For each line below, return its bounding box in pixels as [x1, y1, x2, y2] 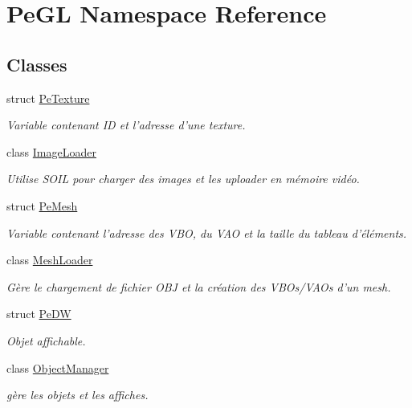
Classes [6, 51, 67, 76]
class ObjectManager [6, 359, 109, 376]
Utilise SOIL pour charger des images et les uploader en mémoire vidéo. [6, 170, 360, 187]
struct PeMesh [6, 197, 78, 214]
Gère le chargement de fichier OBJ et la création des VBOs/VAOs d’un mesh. [6, 278, 391, 295]
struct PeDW [6, 305, 71, 322]
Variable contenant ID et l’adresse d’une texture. [6, 116, 246, 133]
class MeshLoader [6, 251, 93, 268]
